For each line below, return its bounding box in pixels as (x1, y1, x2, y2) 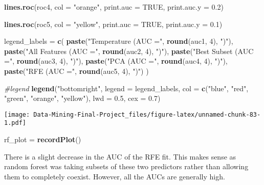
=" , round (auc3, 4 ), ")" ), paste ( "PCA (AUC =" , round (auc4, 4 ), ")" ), (4, 56, 228, 66)
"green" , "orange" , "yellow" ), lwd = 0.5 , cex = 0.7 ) (4, 93, 161, 103)
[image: (4, 111, 30, 118)
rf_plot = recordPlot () (4, 134, 81, 145)
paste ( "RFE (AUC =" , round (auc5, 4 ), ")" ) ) (4, 65, 149, 76)
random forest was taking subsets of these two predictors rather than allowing (4, 161, 249, 172)
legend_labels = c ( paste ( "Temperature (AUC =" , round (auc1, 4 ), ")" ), (4, 36, 233, 46)
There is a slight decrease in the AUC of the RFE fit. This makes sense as (4, 151, 236, 162)
